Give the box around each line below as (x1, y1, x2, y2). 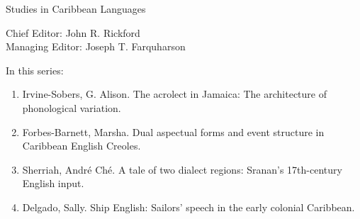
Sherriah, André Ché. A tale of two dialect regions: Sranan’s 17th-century (22, 162, 342, 176)
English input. (22, 176, 84, 191)
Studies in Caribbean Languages (6, 1, 146, 16)
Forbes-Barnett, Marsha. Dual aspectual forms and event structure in (22, 124, 325, 139)
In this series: (6, 62, 64, 77)
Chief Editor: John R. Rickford (6, 25, 140, 40)
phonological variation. (22, 100, 121, 115)
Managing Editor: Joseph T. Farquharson (6, 39, 186, 54)
